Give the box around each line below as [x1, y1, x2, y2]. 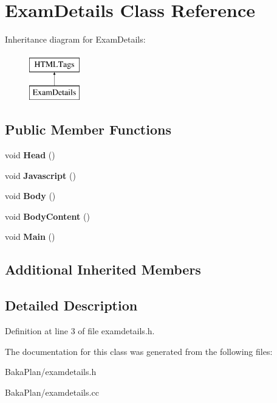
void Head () [5, 149, 55, 161]
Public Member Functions [5, 120, 171, 139]
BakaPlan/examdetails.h [5, 365, 97, 378]
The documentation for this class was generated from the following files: [5, 345, 273, 357]
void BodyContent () [5, 209, 90, 222]
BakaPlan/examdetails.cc [5, 385, 99, 398]
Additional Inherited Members [5, 260, 201, 279]
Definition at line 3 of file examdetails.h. [5, 324, 155, 337]
